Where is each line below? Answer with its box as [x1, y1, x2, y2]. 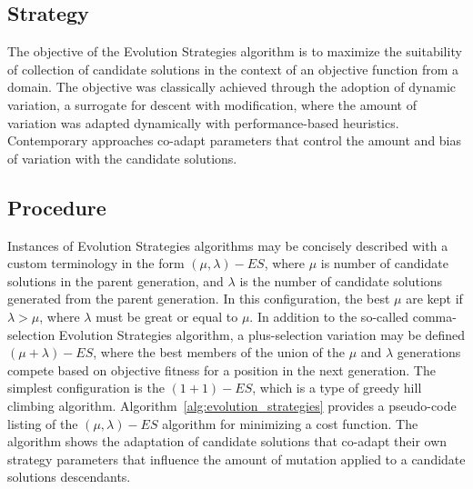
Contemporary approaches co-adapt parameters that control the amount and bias [7, 131, 462, 150]
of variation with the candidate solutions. [7, 148, 237, 167]
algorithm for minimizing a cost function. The [162, 414, 418, 433]
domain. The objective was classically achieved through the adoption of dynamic [7, 77, 456, 96]
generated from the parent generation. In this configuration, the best [7, 289, 390, 308]
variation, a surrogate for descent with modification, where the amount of [7, 95, 417, 114]
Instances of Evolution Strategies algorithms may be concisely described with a [7, 235, 448, 254]
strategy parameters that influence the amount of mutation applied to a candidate [7, 449, 466, 468]
